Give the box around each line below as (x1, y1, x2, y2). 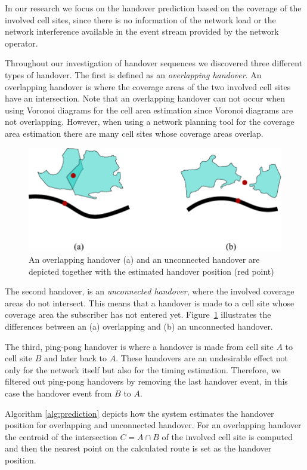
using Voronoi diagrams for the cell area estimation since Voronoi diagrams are (5, 103, 293, 116)
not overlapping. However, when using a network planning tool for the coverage (5, 115, 294, 128)
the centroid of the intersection (5, 430, 117, 443)
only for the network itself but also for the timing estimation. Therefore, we (5, 363, 281, 376)
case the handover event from (5, 387, 112, 400)
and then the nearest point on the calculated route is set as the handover (5, 442, 272, 454)
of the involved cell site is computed (162, 430, 293, 443)
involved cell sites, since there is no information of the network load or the (5, 13, 276, 26)
